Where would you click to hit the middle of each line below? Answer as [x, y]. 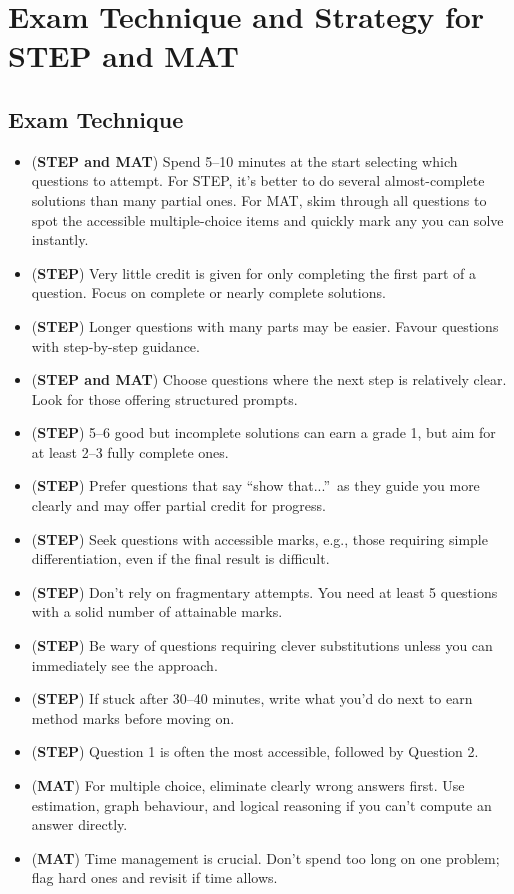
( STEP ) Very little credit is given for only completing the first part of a [254, 272]
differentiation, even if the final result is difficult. [180, 558]
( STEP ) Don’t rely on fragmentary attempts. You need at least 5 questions [264, 591]
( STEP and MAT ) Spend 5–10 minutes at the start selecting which [244, 160]
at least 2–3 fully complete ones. [130, 451]
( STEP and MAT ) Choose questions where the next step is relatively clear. [269, 379]
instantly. [60, 239]
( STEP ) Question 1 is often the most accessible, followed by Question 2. [255, 751]
